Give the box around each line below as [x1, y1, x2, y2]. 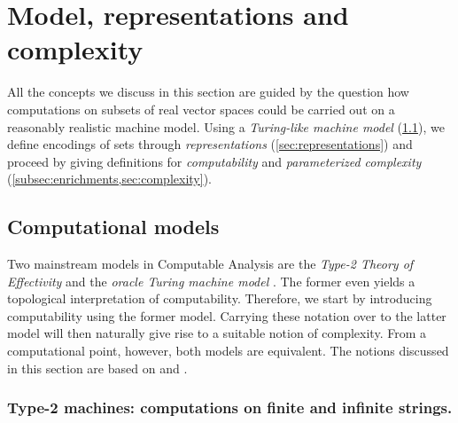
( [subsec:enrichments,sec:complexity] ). [7, 169, 212, 188]
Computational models [7, 213, 220, 240]
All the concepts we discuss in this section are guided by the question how [7, 82, 409, 101]
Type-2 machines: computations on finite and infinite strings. [7, 396, 453, 419]
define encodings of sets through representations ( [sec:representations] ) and [7, 135, 413, 153]
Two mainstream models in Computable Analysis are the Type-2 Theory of [7, 255, 414, 273]
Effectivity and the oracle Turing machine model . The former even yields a [7, 271, 415, 290]
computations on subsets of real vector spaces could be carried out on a [7, 99, 395, 118]
